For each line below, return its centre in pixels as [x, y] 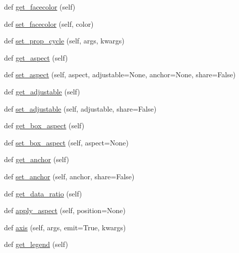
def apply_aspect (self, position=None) [65, 210]
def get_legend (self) [36, 244]
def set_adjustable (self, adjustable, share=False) [80, 108]
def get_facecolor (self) [40, 7]
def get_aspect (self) [36, 57]
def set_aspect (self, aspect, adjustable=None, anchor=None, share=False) [120, 74]
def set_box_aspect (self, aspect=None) [66, 142]
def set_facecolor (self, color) [49, 23]
